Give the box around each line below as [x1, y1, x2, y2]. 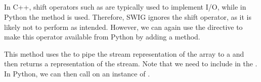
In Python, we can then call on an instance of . [4, 68, 150, 78]
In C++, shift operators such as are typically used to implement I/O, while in [4, 2, 246, 12]
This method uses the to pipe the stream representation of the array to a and [4, 48, 244, 59]
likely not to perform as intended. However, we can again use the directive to [4, 21, 243, 32]
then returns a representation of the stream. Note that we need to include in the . [4, 58, 257, 69]
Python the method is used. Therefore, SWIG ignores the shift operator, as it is [4, 11, 252, 22]
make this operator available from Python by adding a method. [4, 31, 200, 42]
